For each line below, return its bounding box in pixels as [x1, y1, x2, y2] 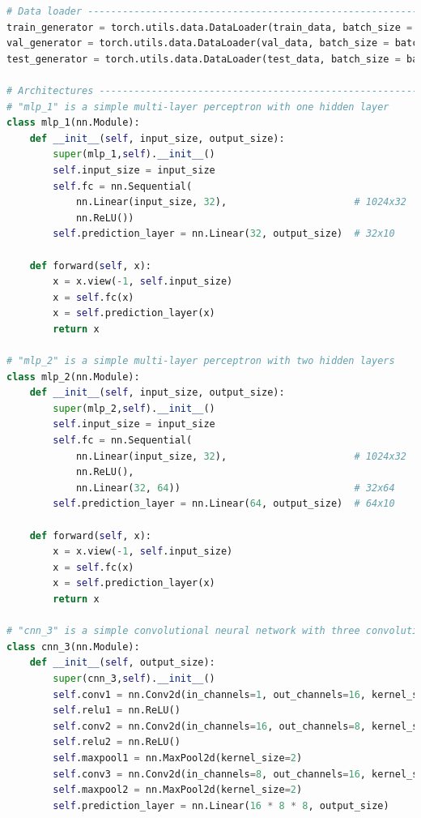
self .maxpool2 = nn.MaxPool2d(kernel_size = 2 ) [53, 784, 303, 796]
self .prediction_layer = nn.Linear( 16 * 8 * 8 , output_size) [53, 799, 389, 812]
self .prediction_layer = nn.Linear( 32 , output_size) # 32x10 [53, 228, 395, 240]
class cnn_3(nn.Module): [6, 640, 140, 653]
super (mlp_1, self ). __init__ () [53, 148, 215, 161]
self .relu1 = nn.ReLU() [53, 705, 181, 717]
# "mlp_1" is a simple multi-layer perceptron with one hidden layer [6, 101, 389, 113]
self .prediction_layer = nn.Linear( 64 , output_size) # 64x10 [53, 498, 395, 510]
